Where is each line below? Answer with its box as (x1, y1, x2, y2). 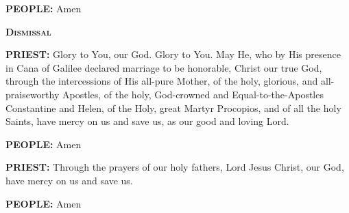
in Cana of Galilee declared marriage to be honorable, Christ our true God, (5, 60, 322, 74)
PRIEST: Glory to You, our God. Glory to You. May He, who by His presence (5, 47, 341, 61)
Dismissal (5, 24, 51, 38)
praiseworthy (5, 87, 60, 101)
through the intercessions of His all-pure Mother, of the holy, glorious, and (5, 74, 318, 88)
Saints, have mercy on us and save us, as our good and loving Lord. (5, 114, 289, 128)
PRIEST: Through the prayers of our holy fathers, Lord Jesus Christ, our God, (5, 160, 344, 174)
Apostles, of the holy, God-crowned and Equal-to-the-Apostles (62, 87, 324, 101)
